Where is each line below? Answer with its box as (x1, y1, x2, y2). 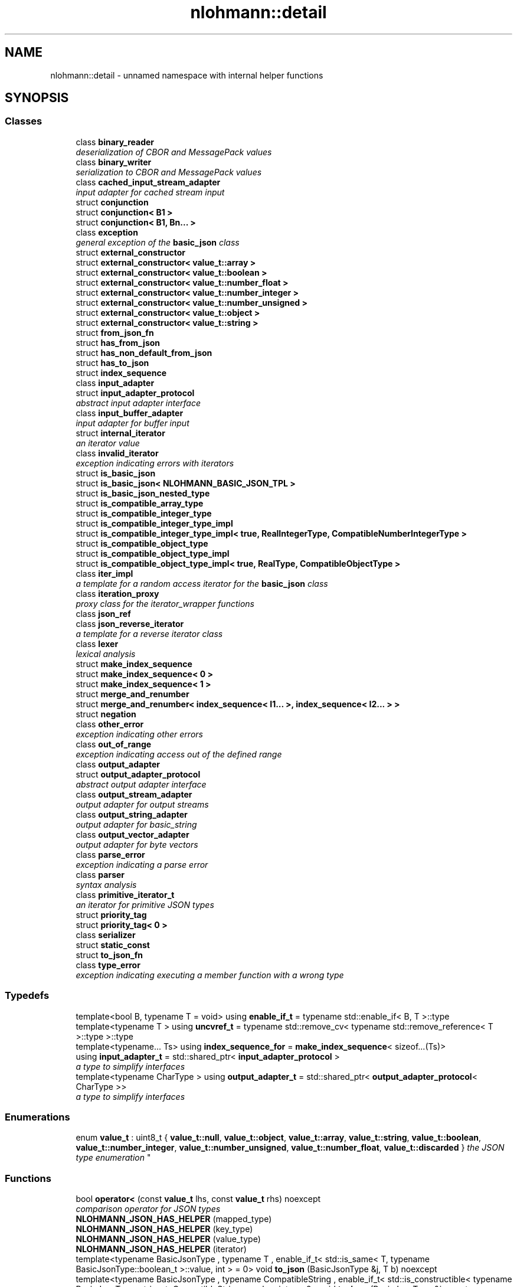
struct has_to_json (76, 357, 149, 368)
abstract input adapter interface (76, 397, 201, 408)
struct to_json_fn (76, 949, 143, 960)
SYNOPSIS (5, 90, 69, 106)
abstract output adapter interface (76, 779, 207, 789)
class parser (76, 869, 125, 880)
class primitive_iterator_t (76, 889, 175, 900)
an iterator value (76, 437, 140, 448)
